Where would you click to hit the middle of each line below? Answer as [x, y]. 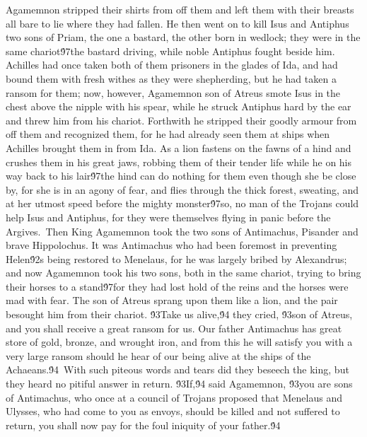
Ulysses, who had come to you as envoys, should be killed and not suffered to [173, 411]
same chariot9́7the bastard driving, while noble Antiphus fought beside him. [170, 51]
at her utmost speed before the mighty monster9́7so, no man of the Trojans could [182, 203]
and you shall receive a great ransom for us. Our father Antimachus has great [174, 328]
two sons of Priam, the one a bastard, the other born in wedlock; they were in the [183, 37]
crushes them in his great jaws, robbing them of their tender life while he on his [179, 162]
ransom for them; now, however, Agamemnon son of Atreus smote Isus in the [173, 92]
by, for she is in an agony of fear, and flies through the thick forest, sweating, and [182, 189]
